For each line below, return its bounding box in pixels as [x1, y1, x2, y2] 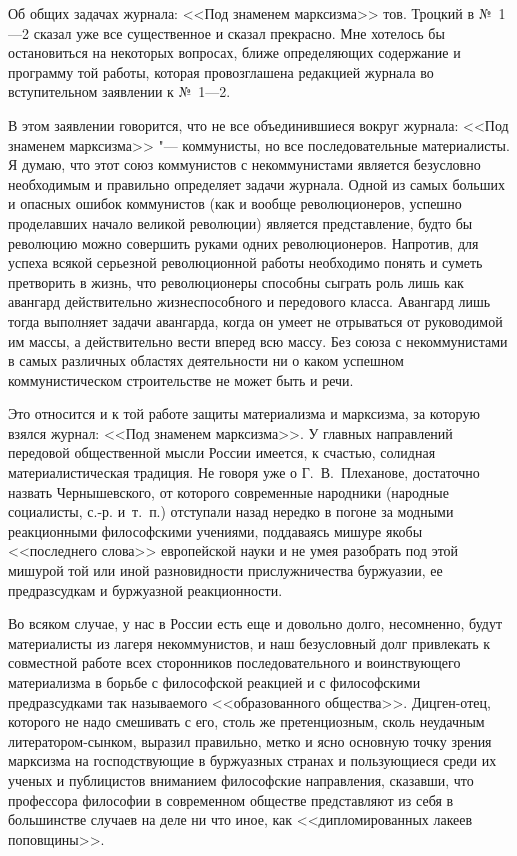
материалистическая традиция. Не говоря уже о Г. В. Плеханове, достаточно [8, 462, 480, 483]
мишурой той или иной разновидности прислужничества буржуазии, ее [8, 560, 443, 581]
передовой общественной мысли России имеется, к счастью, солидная [8, 442, 436, 463]
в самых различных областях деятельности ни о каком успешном [8, 350, 404, 371]
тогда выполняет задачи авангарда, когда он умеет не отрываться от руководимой [8, 310, 503, 331]
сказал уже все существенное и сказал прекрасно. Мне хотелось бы [33, 22, 445, 43]
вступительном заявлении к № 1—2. [8, 81, 231, 102]
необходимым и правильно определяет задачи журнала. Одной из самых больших [8, 173, 505, 194]
